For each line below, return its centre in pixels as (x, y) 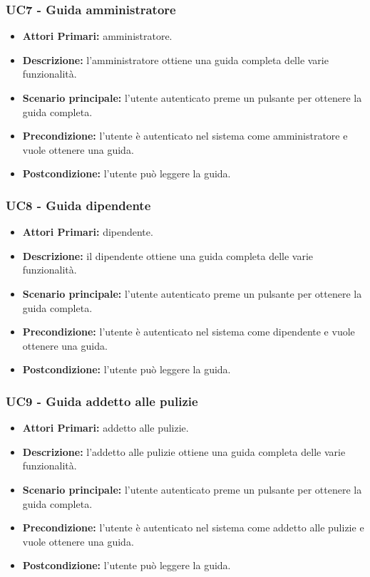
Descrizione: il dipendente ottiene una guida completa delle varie (168, 255)
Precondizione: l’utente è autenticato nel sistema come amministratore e (185, 136)
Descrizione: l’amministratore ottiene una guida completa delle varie (175, 59)
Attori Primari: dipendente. (88, 232)
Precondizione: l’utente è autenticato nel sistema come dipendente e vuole (189, 332)
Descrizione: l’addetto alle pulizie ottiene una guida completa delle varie (184, 451)
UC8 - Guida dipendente (78, 205)
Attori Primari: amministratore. (97, 36)
